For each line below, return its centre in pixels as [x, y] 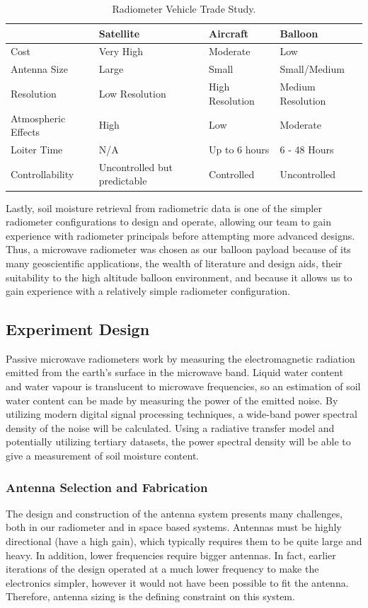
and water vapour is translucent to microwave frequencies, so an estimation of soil [183, 386]
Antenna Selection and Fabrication [107, 487]
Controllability [42, 174]
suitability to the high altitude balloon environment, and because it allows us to [179, 277]
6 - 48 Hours [307, 149]
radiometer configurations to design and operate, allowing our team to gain [169, 222]
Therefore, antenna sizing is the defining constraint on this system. [150, 596]
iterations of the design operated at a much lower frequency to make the [162, 569]
